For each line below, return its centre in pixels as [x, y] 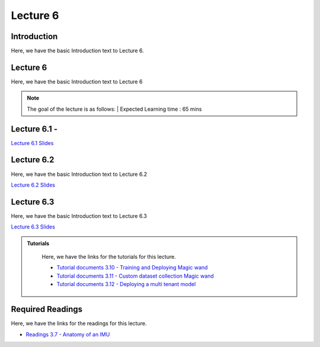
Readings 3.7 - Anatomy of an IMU [68, 334]
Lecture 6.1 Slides [32, 143]
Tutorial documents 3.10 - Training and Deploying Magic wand [132, 268]
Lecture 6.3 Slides [33, 227]
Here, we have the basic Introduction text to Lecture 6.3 [79, 216]
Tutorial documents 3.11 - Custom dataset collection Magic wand [135, 276]
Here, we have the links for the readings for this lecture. [79, 323]
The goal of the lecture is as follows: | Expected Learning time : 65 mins [114, 109]
